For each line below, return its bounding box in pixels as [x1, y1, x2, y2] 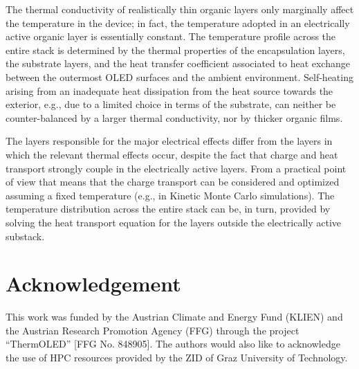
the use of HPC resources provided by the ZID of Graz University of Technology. [6, 350, 348, 364]
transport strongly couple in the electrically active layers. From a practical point [6, 161, 347, 175]
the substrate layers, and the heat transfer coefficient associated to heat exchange [6, 56, 350, 71]
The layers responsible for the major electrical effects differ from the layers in [6, 134, 333, 148]
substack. [6, 228, 45, 243]
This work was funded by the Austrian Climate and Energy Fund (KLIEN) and [6, 309, 343, 324]
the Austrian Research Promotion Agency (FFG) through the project [6, 323, 300, 337]
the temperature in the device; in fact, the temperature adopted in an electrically [6, 15, 350, 30]
